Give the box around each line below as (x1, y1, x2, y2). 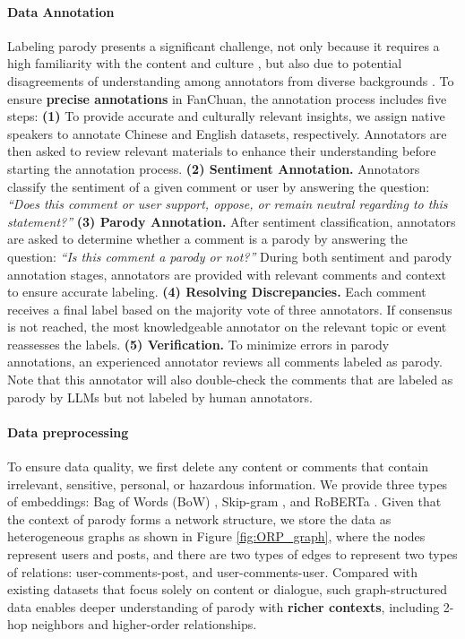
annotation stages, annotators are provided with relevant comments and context (7, 264, 447, 283)
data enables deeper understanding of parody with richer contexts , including (7, 597, 440, 616)
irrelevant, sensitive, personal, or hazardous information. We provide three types (7, 474, 448, 493)
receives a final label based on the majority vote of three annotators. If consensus (7, 299, 452, 318)
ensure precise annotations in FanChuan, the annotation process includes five (7, 89, 447, 108)
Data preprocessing (7, 422, 129, 441)
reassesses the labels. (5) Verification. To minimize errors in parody (7, 334, 390, 353)
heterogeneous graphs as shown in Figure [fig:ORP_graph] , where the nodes (7, 527, 426, 546)
